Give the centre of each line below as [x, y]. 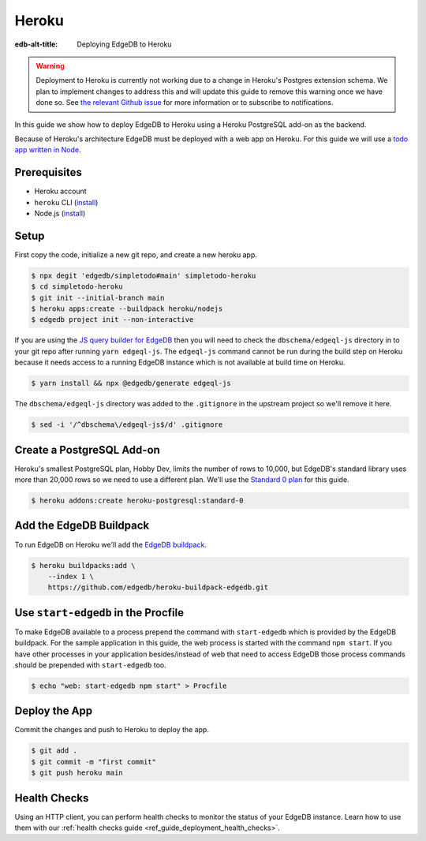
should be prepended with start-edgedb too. [90, 665]
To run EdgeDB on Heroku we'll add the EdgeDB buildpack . [110, 544]
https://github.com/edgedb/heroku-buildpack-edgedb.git [158, 587]
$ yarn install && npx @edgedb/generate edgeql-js [131, 383]
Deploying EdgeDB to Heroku [125, 44]
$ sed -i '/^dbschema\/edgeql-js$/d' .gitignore [127, 425]
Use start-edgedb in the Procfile [99, 613]
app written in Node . [48, 150]
